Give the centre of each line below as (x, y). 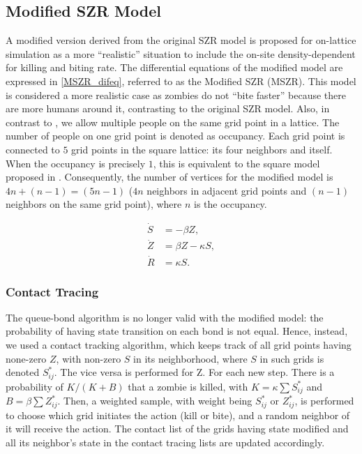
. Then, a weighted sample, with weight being (155, 401)
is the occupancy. (231, 204)
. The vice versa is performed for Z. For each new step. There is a (194, 372)
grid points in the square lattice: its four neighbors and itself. (202, 149)
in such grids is (292, 358)
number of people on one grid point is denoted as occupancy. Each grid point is (175, 136)
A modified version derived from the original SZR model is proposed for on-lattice (181, 40)
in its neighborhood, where (190, 358)
